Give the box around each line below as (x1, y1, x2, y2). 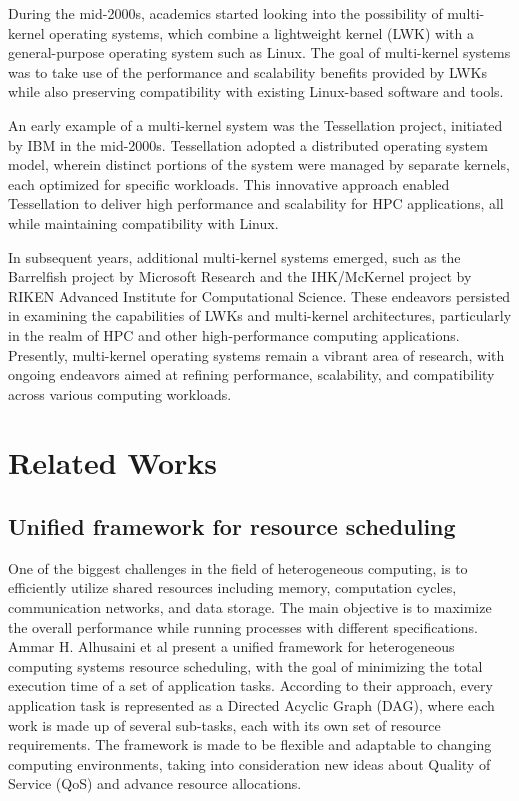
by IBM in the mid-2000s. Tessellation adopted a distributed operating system (8, 134, 488, 155)
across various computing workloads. (8, 383, 232, 404)
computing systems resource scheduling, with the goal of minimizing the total (8, 655, 483, 676)
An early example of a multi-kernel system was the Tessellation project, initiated (8, 114, 503, 135)
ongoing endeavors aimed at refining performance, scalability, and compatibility (8, 364, 495, 385)
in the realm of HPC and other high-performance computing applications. (8, 324, 460, 345)
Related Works (8, 442, 218, 483)
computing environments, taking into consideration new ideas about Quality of (8, 753, 491, 774)
